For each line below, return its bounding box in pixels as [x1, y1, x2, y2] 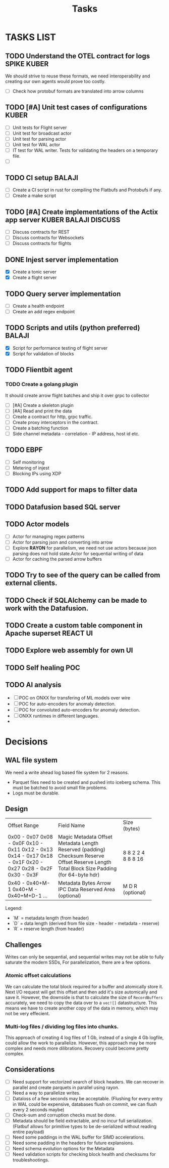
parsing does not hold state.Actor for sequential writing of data [12, 550, 144, 557]
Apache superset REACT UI [5, 629, 93, 638]
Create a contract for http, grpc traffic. [12, 413, 93, 420]
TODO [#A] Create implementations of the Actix [5, 207, 158, 216]
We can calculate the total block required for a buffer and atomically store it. [5, 983, 163, 989]
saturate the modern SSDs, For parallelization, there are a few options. [5, 960, 151, 966]
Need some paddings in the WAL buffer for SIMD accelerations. [12, 1134, 145, 1140]
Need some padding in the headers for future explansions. [12, 1140, 134, 1146]
